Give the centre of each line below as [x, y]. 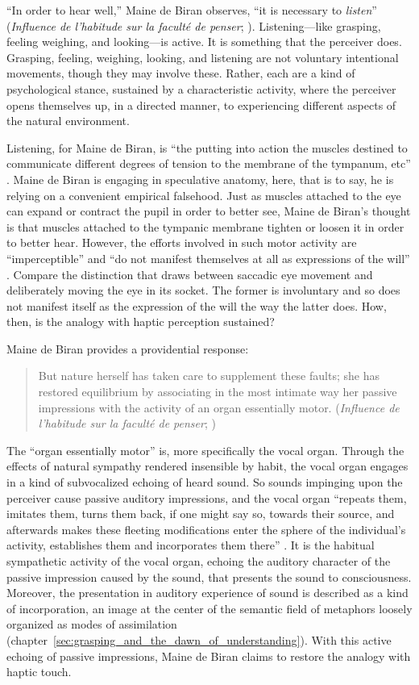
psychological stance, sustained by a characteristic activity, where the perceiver [201, 88]
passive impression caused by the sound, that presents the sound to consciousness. [209, 576]
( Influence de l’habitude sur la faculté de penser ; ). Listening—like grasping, [194, 25]
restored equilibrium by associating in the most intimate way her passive [218, 392]
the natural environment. [68, 121]
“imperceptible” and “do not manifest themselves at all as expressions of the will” [208, 258]
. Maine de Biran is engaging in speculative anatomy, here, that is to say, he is [200, 179]
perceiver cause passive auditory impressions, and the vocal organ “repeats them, [207, 497]
